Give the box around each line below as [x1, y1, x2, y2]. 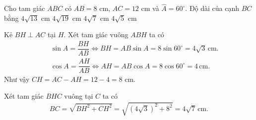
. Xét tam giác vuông [64, 29, 128, 40]
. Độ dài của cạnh [185, 3, 240, 13]
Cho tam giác [4, 3, 45, 13]
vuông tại [64, 90, 93, 101]
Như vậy [4, 74, 30, 84]
